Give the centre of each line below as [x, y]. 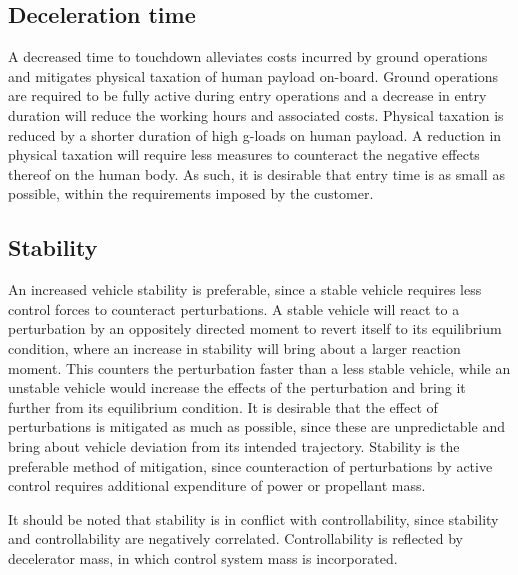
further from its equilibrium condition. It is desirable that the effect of [223, 406]
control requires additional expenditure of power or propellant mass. [217, 485]
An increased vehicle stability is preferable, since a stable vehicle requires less [245, 289]
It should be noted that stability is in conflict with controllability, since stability [253, 518]
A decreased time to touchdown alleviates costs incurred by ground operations [248, 56]
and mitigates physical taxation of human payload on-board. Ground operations [253, 75]
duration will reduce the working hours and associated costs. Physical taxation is [256, 114]
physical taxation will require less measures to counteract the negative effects [244, 154]
